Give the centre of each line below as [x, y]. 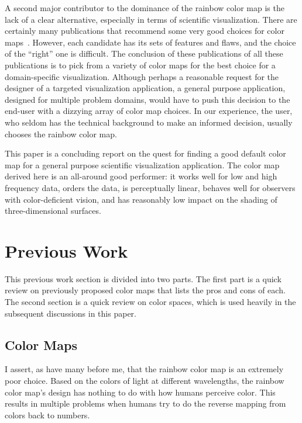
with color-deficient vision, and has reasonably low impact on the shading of [141, 199]
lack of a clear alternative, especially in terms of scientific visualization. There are [151, 19]
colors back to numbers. [47, 415]
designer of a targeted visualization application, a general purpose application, [145, 88]
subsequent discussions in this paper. [71, 313]
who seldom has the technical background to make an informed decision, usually [149, 122]
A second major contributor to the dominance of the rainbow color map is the [145, 8]
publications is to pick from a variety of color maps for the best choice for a [140, 65]
